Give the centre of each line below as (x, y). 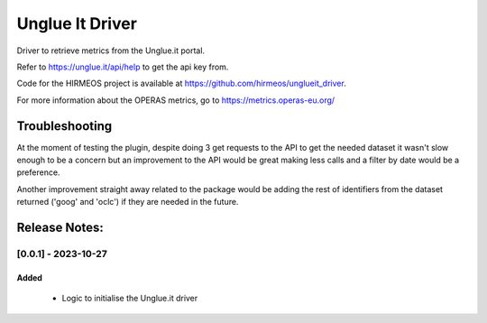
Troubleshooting (64, 126)
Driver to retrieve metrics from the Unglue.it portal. (111, 51)
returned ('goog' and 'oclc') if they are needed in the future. (128, 202)
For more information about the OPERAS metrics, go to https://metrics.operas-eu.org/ (176, 100)
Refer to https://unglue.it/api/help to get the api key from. (123, 67)
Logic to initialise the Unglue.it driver (130, 299)
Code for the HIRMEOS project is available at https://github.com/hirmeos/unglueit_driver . (181, 83)
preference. (38, 172)
